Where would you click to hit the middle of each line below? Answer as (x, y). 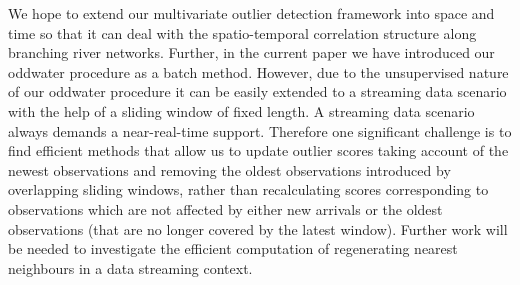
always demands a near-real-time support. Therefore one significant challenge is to (260, 130)
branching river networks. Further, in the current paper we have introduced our (251, 52)
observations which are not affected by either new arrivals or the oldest (225, 208)
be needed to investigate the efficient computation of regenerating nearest (233, 248)
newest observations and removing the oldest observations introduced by (229, 169)
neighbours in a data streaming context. (130, 267)
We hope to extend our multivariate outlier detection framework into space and (251, 13)
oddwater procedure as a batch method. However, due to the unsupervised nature (258, 71)
